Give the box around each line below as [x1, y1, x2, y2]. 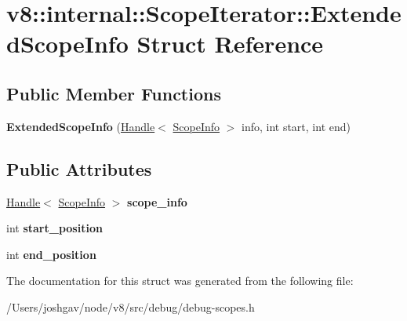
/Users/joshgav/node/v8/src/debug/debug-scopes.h [6, 298, 255, 315]
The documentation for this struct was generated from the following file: [6, 272, 354, 289]
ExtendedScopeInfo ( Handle [6, 118, 155, 134]
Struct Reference [136, 27, 324, 60]
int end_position [6, 246, 96, 262]
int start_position [6, 220, 103, 236]
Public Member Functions [6, 81, 221, 105]
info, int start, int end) [242, 118, 351, 134]
